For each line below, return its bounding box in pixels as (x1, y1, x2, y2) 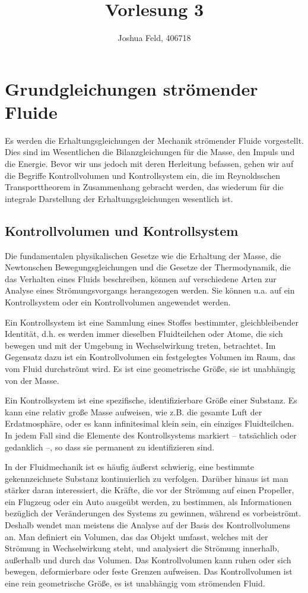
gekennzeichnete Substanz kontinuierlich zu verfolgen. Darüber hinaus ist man (5, 472, 288, 484)
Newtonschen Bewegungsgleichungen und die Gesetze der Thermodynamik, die (5, 261, 291, 273)
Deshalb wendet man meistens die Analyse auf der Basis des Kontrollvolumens (5, 519, 290, 531)
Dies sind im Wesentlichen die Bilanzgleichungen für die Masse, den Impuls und (5, 146, 295, 158)
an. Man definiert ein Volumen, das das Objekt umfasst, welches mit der (5, 530, 268, 542)
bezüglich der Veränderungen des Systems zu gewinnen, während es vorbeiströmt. (5, 507, 301, 519)
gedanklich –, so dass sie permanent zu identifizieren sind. (5, 440, 215, 453)
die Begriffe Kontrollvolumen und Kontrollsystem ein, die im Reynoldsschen (5, 169, 280, 181)
